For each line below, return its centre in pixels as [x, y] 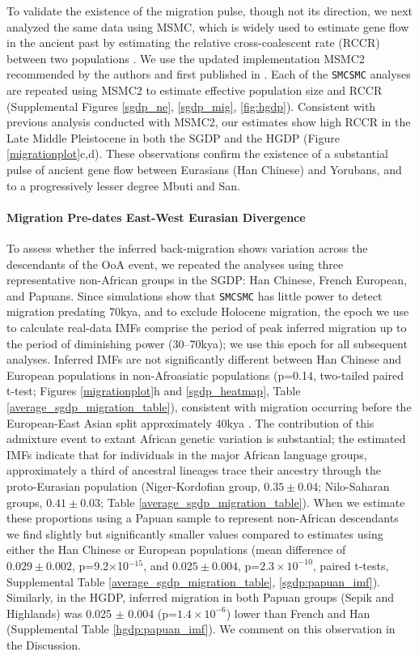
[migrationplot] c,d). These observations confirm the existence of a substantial [197, 153]
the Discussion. [44, 644]
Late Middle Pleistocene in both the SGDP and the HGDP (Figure [173, 137]
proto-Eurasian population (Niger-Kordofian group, [133, 486]
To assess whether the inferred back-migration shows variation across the [187, 247]
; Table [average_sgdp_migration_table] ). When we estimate [253, 502]
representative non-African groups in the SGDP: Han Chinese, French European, [207, 280]
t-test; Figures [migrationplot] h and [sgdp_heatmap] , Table [154, 391]
